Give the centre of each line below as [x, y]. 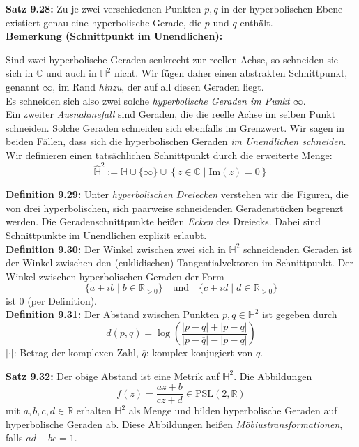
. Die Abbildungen [273, 376]
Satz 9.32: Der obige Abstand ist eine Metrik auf [113, 376]
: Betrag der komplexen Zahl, [76, 353]
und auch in [71, 73]
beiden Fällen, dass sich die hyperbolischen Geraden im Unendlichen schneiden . [176, 141]
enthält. [257, 22]
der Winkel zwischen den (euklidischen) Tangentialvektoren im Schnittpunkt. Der [180, 263]
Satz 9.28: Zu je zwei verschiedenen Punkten [104, 8]
